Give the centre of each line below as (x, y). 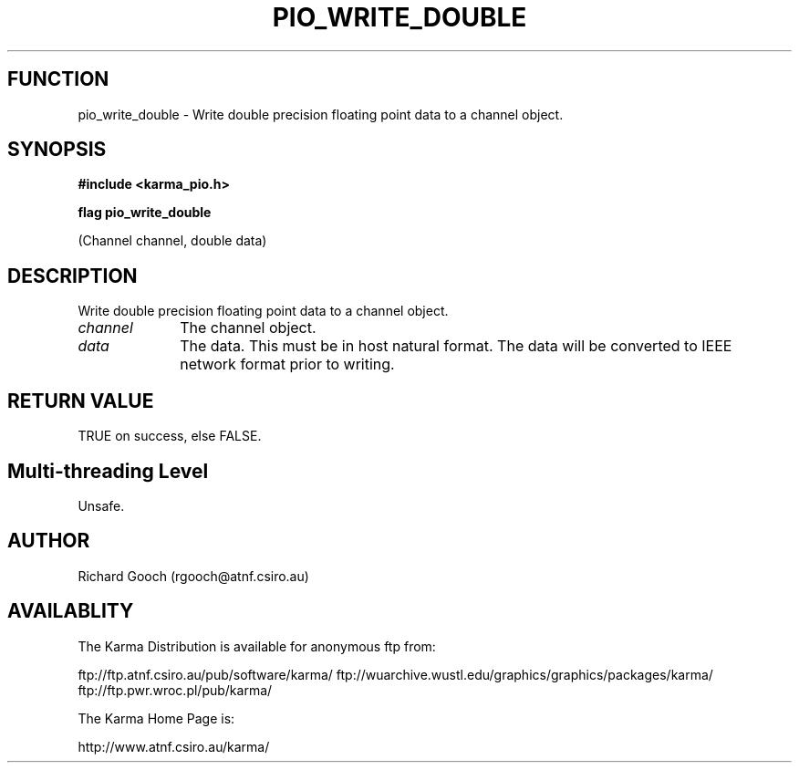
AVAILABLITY (71, 611)
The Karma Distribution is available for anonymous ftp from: (257, 646)
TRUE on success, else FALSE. (170, 436)
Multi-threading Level (108, 471)
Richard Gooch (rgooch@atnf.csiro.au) (193, 576)
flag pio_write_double (145, 213)
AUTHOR (49, 541)
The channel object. (248, 328)
